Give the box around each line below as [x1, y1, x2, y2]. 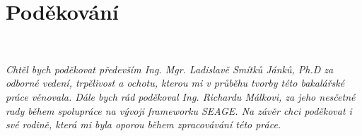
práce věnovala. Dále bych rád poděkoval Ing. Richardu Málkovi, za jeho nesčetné [6, 89, 356, 104]
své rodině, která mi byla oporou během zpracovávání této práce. [6, 117, 281, 132]
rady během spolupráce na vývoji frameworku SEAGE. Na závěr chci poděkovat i [6, 103, 352, 118]
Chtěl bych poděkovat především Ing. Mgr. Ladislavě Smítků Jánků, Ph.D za [6, 61, 334, 76]
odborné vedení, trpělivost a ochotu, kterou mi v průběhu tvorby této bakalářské [6, 75, 345, 90]
